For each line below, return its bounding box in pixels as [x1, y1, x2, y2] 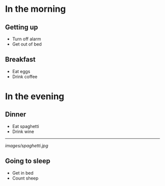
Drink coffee [12, 74, 38, 80]
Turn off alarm [12, 36, 41, 42]
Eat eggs [12, 68, 30, 74]
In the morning [5, 3, 66, 15]
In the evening [5, 91, 65, 102]
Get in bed [12, 170, 33, 176]
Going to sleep [5, 157, 51, 165]
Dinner [5, 110, 27, 119]
